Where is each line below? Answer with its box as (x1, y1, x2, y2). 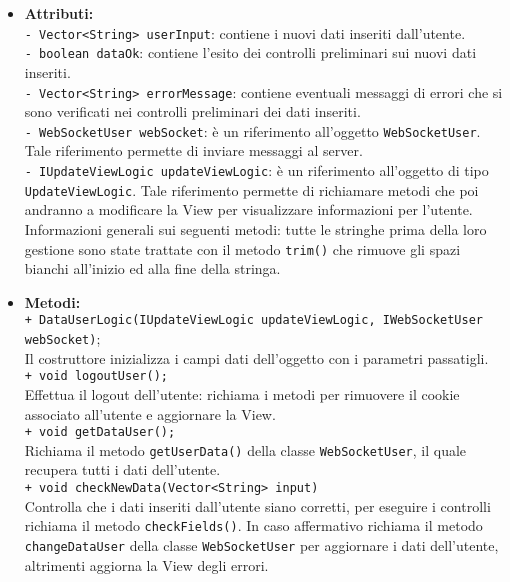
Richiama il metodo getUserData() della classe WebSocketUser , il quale (24, 439, 467, 460)
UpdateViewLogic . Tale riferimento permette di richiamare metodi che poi (24, 179, 479, 200)
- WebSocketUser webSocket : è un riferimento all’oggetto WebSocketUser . (24, 120, 481, 141)
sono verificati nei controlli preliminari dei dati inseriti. (24, 101, 361, 122)
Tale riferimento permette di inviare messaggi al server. (24, 140, 363, 161)
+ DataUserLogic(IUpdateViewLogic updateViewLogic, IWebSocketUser (24, 313, 483, 328)
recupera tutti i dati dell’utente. (24, 459, 221, 480)
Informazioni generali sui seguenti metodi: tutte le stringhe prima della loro (24, 218, 487, 239)
